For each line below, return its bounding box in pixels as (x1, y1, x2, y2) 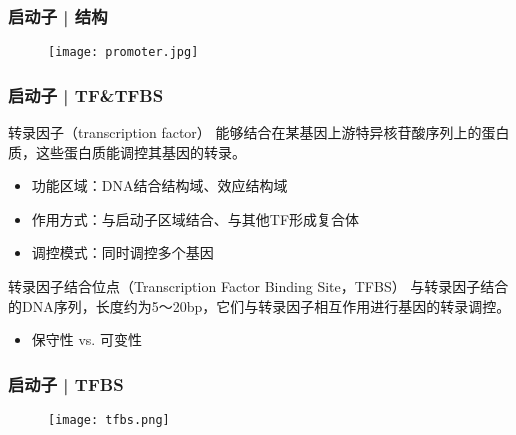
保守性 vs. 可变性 (31, 329, 142, 350)
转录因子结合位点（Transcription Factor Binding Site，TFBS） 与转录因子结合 (8, 276, 509, 297)
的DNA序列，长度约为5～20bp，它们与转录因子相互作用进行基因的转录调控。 (8, 295, 511, 316)
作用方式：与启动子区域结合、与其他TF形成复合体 (31, 208, 360, 229)
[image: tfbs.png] (48, 413, 170, 428)
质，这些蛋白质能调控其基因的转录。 (8, 141, 246, 162)
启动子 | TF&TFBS (8, 82, 164, 107)
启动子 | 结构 (8, 3, 108, 28)
